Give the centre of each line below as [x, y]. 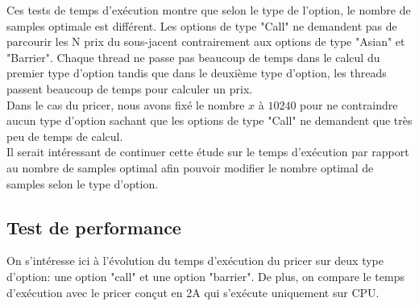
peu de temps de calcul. [65, 136]
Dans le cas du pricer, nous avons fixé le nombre [126, 104]
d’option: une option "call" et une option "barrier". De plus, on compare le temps [205, 276]
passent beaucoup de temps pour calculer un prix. [130, 88]
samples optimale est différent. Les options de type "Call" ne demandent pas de [202, 25]
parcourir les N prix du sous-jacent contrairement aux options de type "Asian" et [206, 41]
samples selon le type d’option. [83, 183]
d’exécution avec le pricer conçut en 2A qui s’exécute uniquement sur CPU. [193, 292]
